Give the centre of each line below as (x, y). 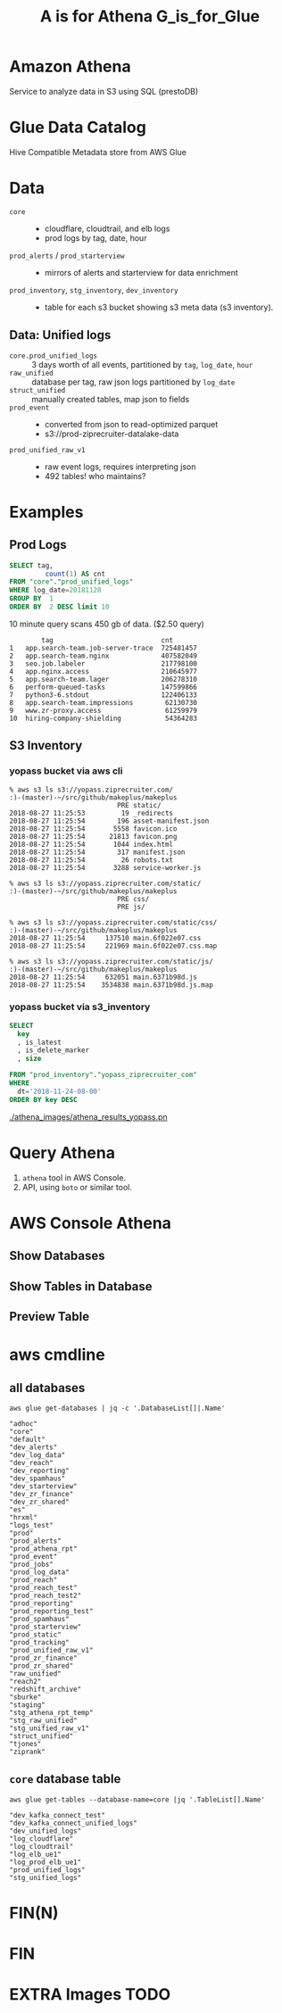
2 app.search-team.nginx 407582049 (104, 656)
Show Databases (57, 1256)
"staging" (28, 1705)
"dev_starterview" (43, 1487)
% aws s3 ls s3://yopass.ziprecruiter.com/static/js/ (112, 961)
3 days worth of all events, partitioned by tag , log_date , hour (142, 364)
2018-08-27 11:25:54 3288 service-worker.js (105, 867)
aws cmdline (57, 1355)
